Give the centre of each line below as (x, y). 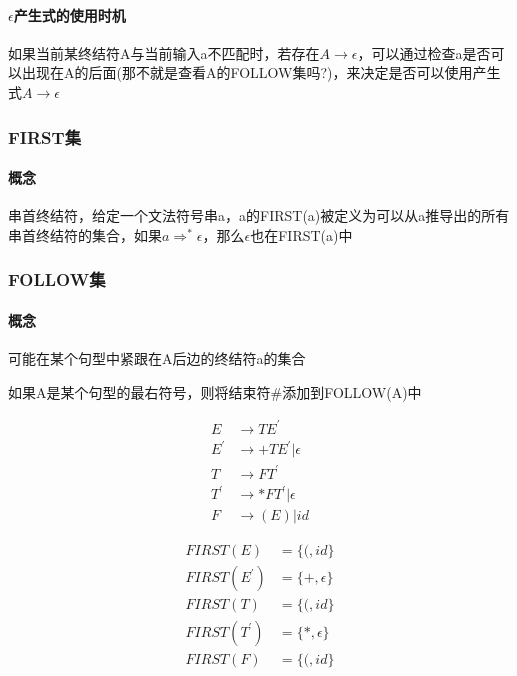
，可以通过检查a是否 (424, 52)
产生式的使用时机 (69, 14)
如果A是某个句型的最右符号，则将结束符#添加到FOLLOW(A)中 (215, 391)
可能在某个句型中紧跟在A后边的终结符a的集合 (157, 358)
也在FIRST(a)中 (301, 234)
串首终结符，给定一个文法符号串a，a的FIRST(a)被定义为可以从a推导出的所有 (259, 215)
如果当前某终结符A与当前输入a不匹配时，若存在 (164, 52)
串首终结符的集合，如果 (85, 234)
